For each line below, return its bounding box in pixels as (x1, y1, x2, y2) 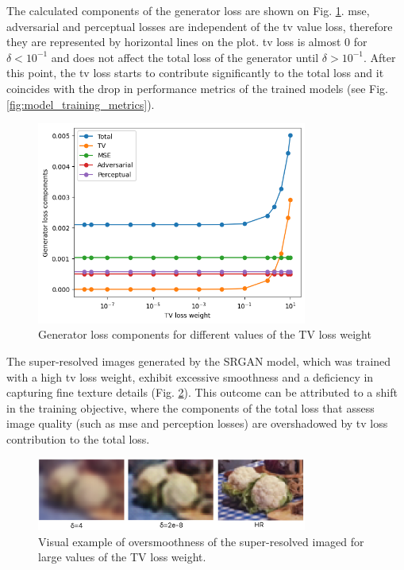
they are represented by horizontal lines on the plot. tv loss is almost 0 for (6, 33, 367, 50)
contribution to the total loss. (6, 431, 150, 448)
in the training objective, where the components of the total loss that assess (6, 399, 375, 416)
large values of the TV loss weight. (38, 549, 206, 565)
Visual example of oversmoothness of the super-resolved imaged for (38, 533, 364, 549)
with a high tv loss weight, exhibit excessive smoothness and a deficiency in (6, 368, 374, 385)
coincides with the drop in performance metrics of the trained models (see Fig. (6, 79, 388, 96)
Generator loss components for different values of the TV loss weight (38, 326, 371, 343)
